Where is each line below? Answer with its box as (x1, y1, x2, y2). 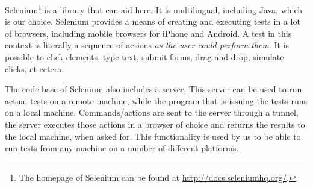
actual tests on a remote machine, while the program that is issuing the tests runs (5, 94, 307, 107)
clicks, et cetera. (5, 62, 64, 75)
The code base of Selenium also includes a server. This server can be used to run (5, 83, 302, 95)
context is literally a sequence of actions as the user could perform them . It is (5, 39, 290, 51)
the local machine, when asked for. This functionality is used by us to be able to (5, 130, 301, 142)
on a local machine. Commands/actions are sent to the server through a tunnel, (5, 106, 299, 119)
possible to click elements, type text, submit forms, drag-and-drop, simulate (5, 51, 284, 63)
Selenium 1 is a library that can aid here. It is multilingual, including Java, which (5, 2, 303, 16)
